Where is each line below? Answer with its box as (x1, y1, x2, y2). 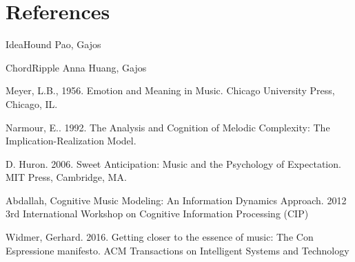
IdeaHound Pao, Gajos (6, 37, 101, 52)
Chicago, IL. (6, 96, 58, 111)
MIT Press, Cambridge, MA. (6, 170, 127, 184)
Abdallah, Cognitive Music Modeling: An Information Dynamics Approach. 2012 (6, 193, 347, 207)
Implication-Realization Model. (6, 133, 136, 148)
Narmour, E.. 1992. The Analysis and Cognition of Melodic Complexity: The (6, 120, 330, 134)
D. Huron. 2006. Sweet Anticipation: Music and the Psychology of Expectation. (6, 156, 341, 171)
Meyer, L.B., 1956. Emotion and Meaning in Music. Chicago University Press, (6, 83, 335, 98)
